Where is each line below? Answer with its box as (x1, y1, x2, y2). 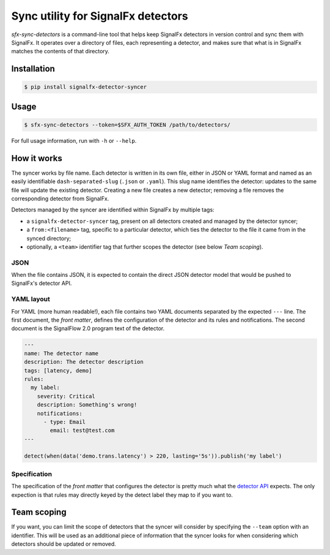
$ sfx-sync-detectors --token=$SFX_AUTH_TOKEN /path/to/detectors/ (24, 121, 231, 128)
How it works (11, 153, 62, 164)
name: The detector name (24, 350, 99, 357)
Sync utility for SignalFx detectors (11, 9, 189, 23)
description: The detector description (24, 358, 144, 366)
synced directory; (26, 235, 71, 242)
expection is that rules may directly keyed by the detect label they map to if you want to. (11, 491, 233, 499)
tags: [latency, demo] (24, 367, 92, 374)
